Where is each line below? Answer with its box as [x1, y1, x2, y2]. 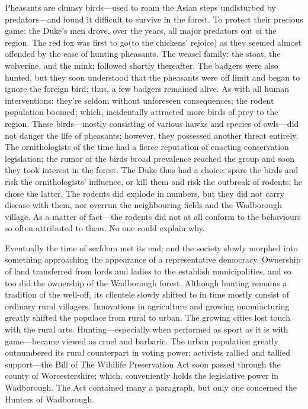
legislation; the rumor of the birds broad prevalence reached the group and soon [5, 152, 294, 164]
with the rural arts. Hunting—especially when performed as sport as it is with [5, 323, 288, 335]
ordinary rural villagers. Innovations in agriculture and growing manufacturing [5, 299, 290, 312]
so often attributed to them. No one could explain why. [5, 222, 205, 234]
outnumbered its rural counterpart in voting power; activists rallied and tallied [5, 346, 291, 359]
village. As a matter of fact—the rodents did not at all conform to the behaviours [5, 210, 301, 222]
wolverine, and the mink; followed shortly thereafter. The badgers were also [5, 59, 278, 71]
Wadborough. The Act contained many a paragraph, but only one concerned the [5, 381, 297, 393]
